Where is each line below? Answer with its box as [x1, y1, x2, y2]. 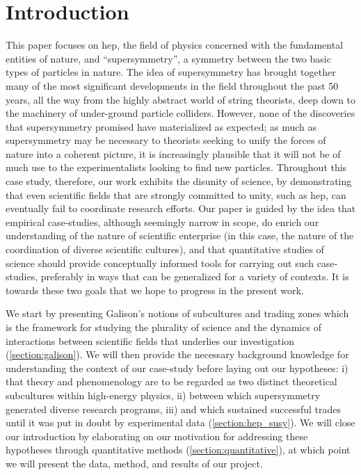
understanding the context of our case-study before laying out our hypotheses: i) [6, 360, 348, 375]
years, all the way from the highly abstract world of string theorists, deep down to [6, 92, 356, 106]
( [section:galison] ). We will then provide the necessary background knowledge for [6, 347, 349, 362]
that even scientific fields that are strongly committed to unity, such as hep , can [6, 187, 346, 202]
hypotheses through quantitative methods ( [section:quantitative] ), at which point [6, 442, 351, 457]
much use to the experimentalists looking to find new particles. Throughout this [6, 160, 347, 175]
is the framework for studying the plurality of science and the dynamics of [6, 320, 321, 334]
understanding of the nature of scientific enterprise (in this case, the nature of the [6, 228, 354, 243]
